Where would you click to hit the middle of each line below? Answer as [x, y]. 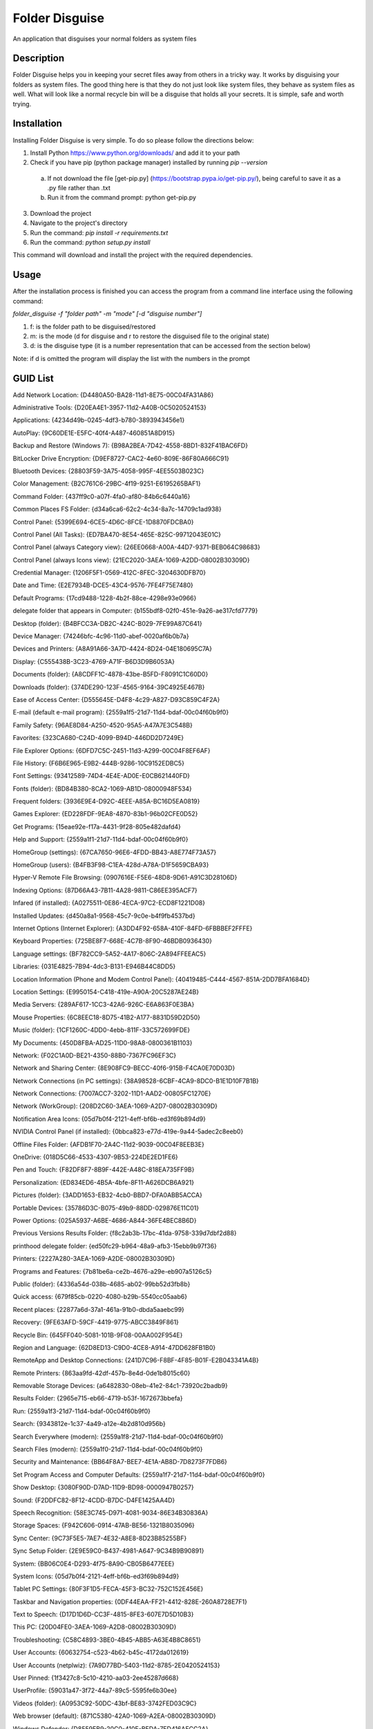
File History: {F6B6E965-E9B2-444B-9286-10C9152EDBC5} [98, 763]
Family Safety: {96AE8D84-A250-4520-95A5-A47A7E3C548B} [103, 725]
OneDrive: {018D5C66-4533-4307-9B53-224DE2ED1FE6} [96, 1157]
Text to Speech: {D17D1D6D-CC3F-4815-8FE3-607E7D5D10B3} [103, 1614]
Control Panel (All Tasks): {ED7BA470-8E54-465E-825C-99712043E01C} [117, 534]
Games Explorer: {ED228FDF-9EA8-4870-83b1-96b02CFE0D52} [105, 814]
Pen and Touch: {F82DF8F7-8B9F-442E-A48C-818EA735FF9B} [104, 1169]
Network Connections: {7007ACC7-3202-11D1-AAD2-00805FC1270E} [112, 1093]
